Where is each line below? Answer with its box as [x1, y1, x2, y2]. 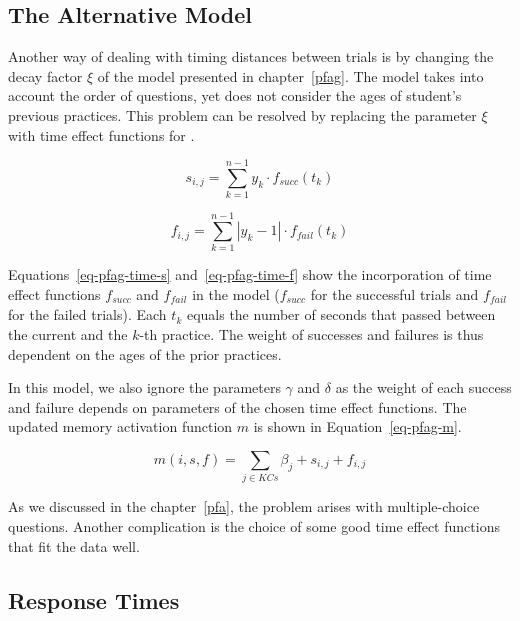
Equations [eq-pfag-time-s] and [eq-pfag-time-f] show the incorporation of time [8, 264, 492, 285]
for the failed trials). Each [8, 304, 167, 325]
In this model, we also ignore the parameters [8, 377, 281, 398]
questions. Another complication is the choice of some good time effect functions [8, 515, 500, 536]
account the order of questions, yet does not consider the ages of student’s [8, 85, 462, 106]
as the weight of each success [335, 377, 512, 398]
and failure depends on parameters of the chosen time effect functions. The [8, 396, 467, 417]
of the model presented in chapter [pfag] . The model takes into [97, 65, 484, 86]
